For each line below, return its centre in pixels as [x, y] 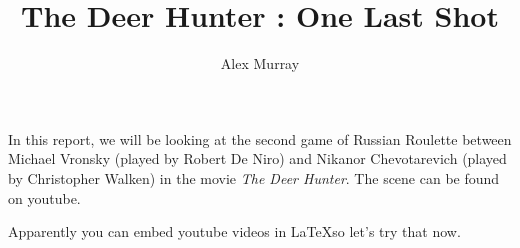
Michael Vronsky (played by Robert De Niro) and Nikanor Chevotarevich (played [257, 158]
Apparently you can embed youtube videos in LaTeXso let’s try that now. [234, 231]
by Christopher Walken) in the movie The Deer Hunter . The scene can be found [254, 177]
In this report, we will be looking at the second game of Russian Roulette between [260, 138]
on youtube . [44, 197]
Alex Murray [260, 63]
